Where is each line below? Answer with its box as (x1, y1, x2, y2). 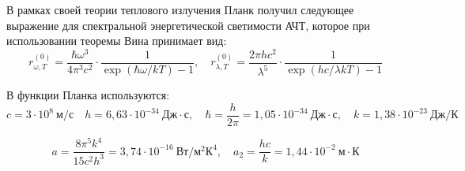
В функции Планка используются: (6, 87, 170, 103)
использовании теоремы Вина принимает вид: (6, 32, 227, 49)
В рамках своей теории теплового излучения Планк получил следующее (6, 2, 354, 17)
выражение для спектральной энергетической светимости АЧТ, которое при (6, 17, 370, 33)
